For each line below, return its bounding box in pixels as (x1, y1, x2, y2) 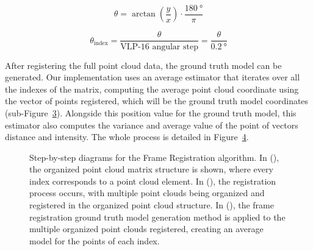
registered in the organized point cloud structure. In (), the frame (29, 199, 274, 211)
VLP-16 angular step (120, 42, 198, 51)
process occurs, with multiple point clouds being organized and (29, 186, 265, 199)
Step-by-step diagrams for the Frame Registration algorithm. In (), (29, 150, 279, 163)
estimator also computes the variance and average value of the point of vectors (5, 118, 298, 131)
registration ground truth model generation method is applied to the (29, 210, 286, 223)
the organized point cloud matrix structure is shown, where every (29, 163, 273, 175)
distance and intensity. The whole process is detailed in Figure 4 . (5, 130, 249, 143)
